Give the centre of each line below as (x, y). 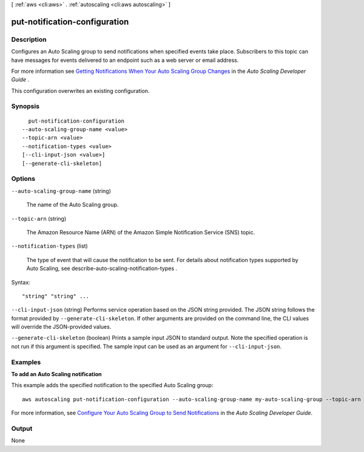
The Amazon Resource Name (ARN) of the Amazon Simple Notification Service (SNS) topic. (141, 232)
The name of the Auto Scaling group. (72, 205)
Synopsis (25, 106)
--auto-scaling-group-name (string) (61, 191)
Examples (26, 362)
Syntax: (21, 282)
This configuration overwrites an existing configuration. (80, 90)
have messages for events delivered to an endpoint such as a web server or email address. (125, 60)
